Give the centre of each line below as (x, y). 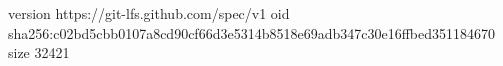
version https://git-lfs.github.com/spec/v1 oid (149, 13)
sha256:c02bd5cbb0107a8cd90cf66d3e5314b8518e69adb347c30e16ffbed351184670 (251, 32)
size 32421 (39, 52)
